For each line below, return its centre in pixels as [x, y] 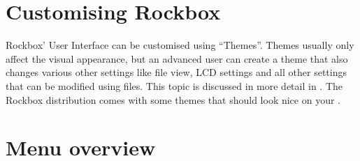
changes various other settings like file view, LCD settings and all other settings [176, 72]
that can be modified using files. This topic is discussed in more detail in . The [174, 85]
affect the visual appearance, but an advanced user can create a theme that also [177, 58]
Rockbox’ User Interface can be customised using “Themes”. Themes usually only [180, 45]
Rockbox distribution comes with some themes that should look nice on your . [173, 99]
